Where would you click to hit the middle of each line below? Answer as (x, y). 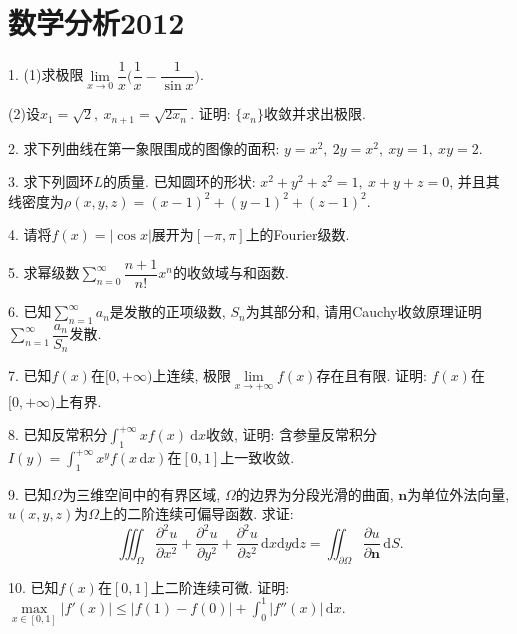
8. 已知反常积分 (58, 434)
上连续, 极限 (191, 375)
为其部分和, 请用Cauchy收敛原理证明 (363, 311)
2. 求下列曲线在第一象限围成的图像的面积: (144, 147)
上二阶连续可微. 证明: (220, 586)
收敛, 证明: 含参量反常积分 (292, 434)
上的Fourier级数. (297, 234)
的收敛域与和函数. (230, 272)
